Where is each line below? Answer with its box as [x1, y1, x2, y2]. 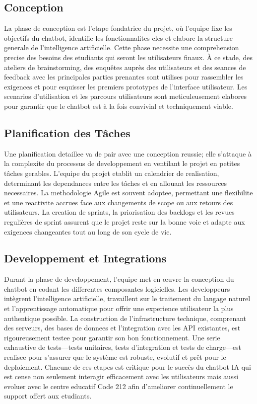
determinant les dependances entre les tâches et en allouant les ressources [4, 177, 227, 188]
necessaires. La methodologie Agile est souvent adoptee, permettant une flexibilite [4, 187, 253, 198]
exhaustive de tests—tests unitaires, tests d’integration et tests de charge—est [4, 342, 242, 352]
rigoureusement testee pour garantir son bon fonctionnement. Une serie [4, 332, 220, 342]
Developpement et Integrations [4, 250, 167, 266]
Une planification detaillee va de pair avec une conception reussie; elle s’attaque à [4, 148, 252, 159]
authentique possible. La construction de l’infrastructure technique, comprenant [4, 313, 247, 323]
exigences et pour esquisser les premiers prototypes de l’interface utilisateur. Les [4, 81, 248, 91]
